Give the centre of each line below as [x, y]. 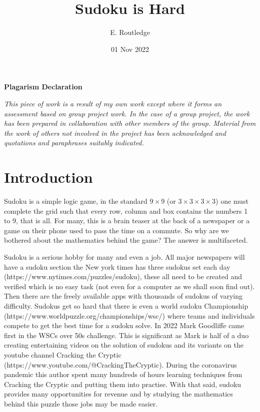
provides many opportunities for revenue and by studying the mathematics [118, 394]
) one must [232, 201]
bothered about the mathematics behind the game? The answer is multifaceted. [126, 240]
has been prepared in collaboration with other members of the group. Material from [130, 123]
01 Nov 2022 [130, 49]
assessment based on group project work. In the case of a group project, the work [127, 113]
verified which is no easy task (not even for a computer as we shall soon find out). [129, 286]
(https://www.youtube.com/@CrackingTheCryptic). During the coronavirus [120, 364]
